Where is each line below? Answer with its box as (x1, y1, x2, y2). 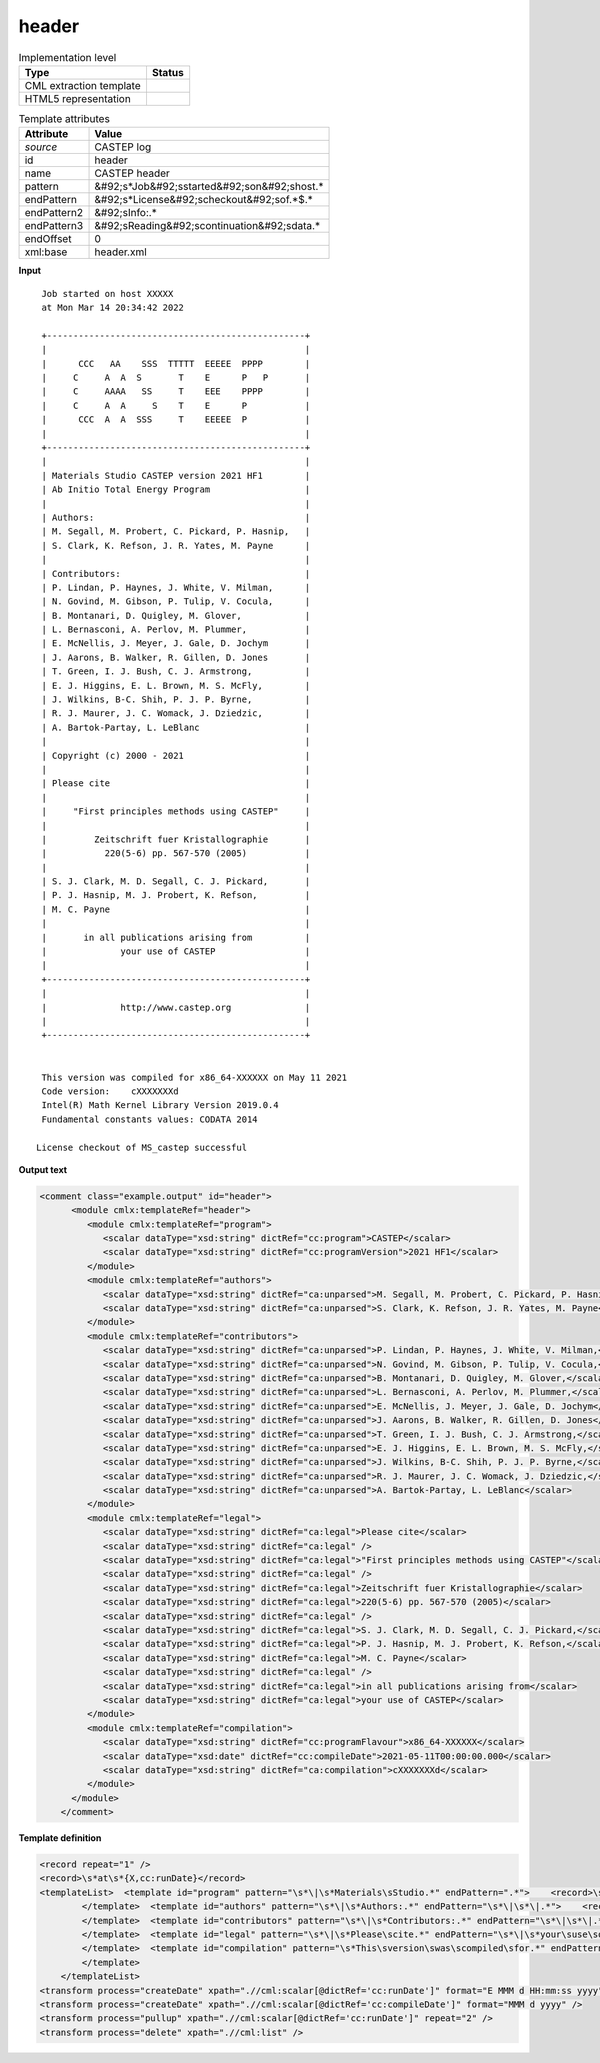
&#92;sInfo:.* (94, 206, 157, 220)
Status (151, 65, 184, 79)
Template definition (18, 1832, 102, 1844)
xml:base (24, 245, 68, 259)
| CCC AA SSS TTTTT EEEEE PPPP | (41, 358, 311, 369)
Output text (18, 1163, 68, 1175)
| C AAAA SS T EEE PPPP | (41, 386, 311, 397)
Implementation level (18, 50, 117, 64)
